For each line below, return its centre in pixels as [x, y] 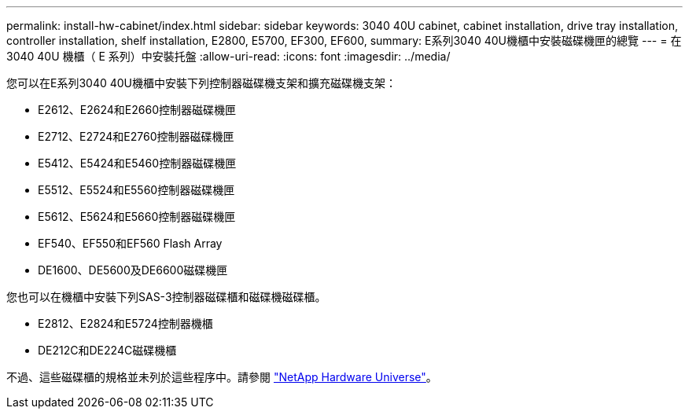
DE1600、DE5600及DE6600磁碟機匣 [133, 270]
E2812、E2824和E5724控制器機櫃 [125, 323]
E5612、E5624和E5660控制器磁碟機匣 [137, 217]
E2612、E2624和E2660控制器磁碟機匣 [137, 110]
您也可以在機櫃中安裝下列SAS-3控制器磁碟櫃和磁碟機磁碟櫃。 [166, 297]
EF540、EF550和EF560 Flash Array [130, 243]
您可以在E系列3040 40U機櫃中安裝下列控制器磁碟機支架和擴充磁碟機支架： [202, 83]
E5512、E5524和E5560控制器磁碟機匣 [136, 190]
